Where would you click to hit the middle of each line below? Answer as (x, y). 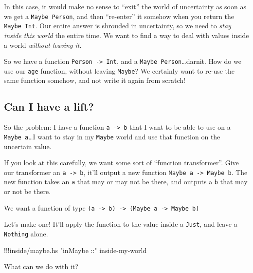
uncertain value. (28, 146)
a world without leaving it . (43, 45)
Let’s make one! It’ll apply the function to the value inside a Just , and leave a (121, 224)
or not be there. (27, 191)
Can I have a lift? (49, 107)
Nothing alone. (26, 233)
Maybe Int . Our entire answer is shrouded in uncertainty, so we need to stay (117, 26)
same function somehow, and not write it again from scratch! (95, 80)
